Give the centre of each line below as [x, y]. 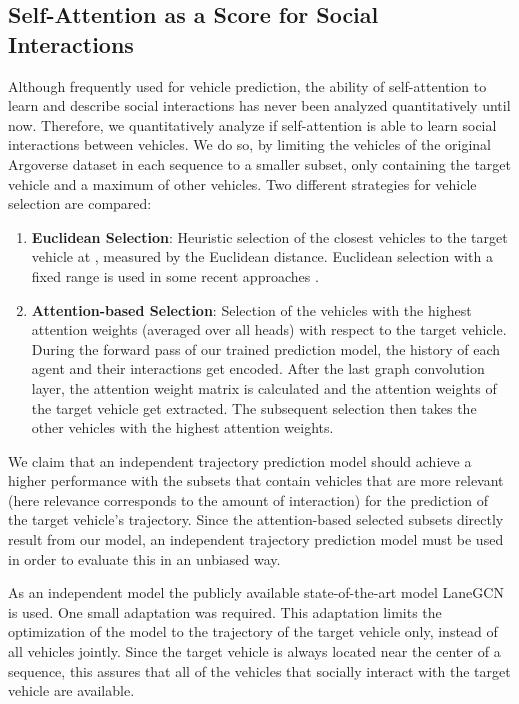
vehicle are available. [71, 690]
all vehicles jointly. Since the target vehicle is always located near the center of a [254, 651]
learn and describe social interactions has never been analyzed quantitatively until [259, 105]
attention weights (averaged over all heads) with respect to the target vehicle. [269, 329]
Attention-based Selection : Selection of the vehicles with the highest [251, 309]
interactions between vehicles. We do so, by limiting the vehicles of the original [249, 144]
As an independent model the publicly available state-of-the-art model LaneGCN [256, 592]
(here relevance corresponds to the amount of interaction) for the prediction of [248, 499]
